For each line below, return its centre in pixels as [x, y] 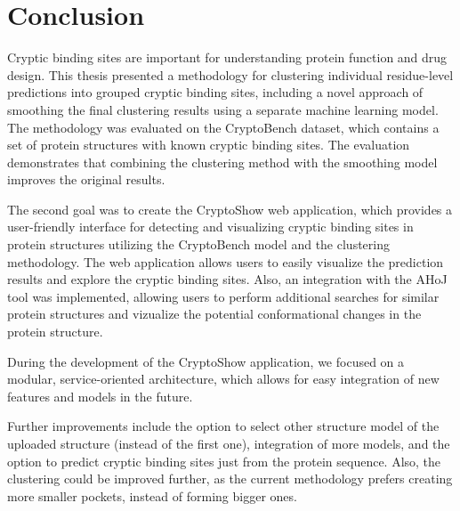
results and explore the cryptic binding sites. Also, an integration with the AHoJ [227, 279]
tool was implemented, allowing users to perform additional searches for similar [223, 296]
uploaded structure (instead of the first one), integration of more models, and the [229, 443]
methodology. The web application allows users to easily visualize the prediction [226, 261]
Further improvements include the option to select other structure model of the [223, 426]
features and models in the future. [100, 396]
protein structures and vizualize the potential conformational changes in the [214, 314]
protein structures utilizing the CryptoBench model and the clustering [198, 244]
